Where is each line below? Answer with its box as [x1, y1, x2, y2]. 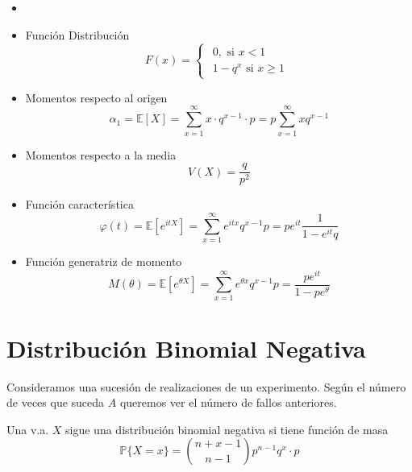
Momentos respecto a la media [25, 146, 177, 163]
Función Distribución [25, 26, 130, 43]
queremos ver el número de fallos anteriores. [119, 394, 337, 411]
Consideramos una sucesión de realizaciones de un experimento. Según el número [6, 378, 406, 395]
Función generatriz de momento [25, 252, 182, 269]
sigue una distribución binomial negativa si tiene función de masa [65, 420, 389, 437]
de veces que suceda [6, 394, 105, 411]
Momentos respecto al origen [25, 89, 168, 106]
